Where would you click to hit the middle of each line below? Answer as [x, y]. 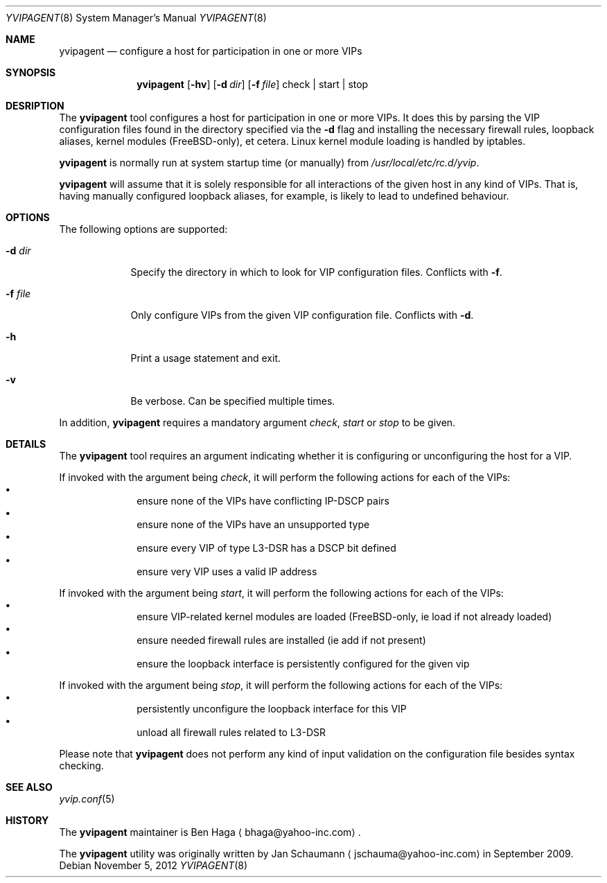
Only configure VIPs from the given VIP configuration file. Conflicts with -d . [302, 315]
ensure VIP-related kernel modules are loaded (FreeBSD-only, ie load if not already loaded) [344, 617]
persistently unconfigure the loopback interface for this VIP [272, 709]
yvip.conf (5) [87, 799]
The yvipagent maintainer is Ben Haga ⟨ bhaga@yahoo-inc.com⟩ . [210, 832]
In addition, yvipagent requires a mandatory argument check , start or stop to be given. [257, 422]
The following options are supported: [143, 229]
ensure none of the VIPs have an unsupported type [253, 524]
